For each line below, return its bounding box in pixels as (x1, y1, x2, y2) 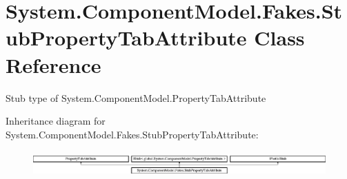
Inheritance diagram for (6, 114, 106, 128)
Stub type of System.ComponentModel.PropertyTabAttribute (6, 90, 266, 105)
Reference (6, 50, 101, 78)
